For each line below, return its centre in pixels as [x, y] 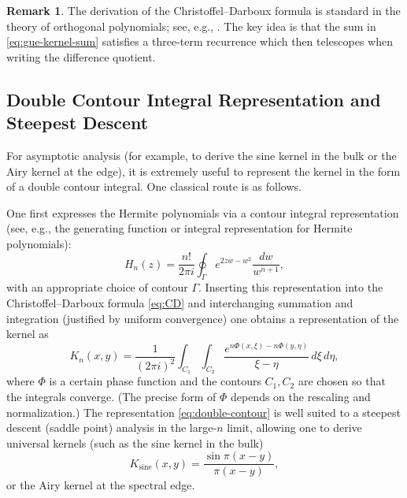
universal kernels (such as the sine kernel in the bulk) [135, 442]
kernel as [28, 334]
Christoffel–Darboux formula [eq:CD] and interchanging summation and [180, 302]
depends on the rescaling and [300, 396]
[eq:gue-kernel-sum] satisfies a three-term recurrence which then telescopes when [200, 41]
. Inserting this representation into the [291, 287]
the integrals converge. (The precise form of [111, 396]
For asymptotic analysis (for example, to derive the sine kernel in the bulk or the [202, 155]
